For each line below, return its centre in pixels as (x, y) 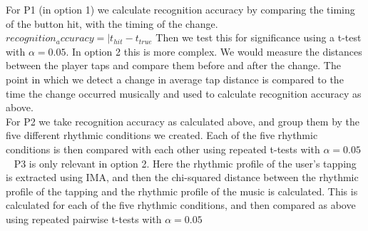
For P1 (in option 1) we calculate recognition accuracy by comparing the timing (180, 9)
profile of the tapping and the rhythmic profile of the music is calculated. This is (182, 191)
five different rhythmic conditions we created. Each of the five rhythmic (162, 135)
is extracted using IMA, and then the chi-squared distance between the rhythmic (182, 177)
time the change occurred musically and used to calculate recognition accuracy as (184, 93)
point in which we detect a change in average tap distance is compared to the (175, 79)
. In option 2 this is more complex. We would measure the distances (214, 51)
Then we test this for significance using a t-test (259, 37)
